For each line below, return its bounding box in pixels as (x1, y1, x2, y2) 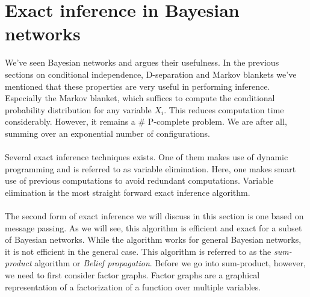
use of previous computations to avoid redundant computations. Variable (5, 174, 274, 187)
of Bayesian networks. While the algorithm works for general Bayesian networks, (5, 233, 302, 246)
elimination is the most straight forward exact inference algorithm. (5, 186, 250, 198)
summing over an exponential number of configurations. (5, 127, 210, 139)
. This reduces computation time (164, 103, 284, 116)
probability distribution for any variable (5, 103, 152, 116)
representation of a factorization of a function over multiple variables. (5, 280, 261, 293)
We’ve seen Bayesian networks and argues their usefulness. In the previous (5, 56, 279, 69)
